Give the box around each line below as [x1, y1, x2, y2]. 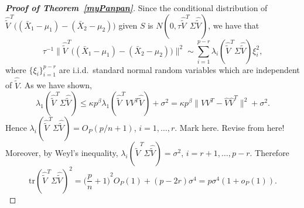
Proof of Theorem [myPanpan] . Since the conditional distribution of [5, 2, 268, 13]
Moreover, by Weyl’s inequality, [5, 147, 118, 159]
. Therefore [250, 147, 289, 159]
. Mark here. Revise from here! [175, 122, 285, 134]
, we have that [208, 19, 259, 31]
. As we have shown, [19, 79, 92, 91]
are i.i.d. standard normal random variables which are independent [59, 63, 300, 75]
